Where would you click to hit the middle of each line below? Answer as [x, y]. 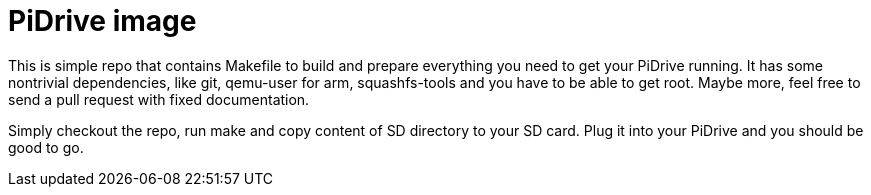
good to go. [46, 147]
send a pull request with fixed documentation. [159, 99]
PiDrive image [102, 21]
